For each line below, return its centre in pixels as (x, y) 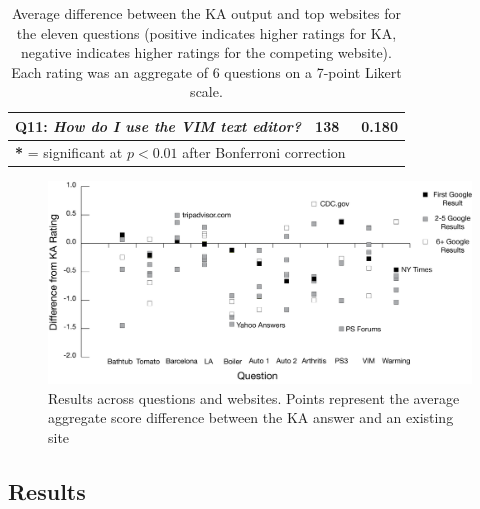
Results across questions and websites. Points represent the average (254, 397)
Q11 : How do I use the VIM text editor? (158, 125)
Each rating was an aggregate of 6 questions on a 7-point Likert (206, 71)
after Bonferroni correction (264, 151)
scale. (206, 91)
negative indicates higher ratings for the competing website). (206, 52)
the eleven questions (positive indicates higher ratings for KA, (206, 32)
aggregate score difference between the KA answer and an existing (251, 417)
